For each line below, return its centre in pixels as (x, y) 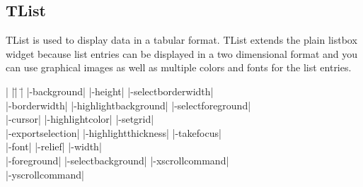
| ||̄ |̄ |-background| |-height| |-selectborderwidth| (110, 91)
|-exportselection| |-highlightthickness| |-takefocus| (114, 132)
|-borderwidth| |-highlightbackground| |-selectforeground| (128, 105)
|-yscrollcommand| (45, 174)
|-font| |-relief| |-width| (54, 146)
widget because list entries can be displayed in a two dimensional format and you (182, 53)
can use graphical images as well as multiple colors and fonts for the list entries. (179, 67)
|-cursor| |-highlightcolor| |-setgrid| (80, 119)
